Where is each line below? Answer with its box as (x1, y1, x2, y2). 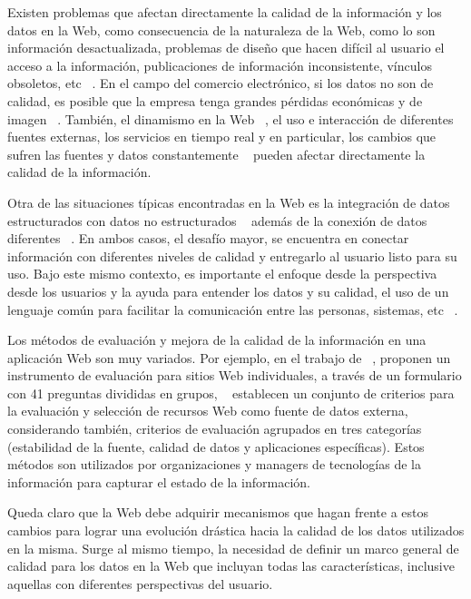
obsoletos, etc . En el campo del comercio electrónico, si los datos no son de (7, 74, 434, 93)
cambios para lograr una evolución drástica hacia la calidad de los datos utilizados (7, 521, 465, 540)
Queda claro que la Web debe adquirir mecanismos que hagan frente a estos (7, 503, 429, 522)
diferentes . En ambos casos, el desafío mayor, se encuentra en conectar (7, 229, 409, 248)
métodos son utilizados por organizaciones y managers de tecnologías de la (7, 455, 421, 474)
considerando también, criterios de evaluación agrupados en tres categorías (7, 419, 422, 438)
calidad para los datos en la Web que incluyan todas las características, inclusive (7, 556, 455, 575)
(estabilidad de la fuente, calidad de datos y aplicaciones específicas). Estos (7, 437, 425, 456)
